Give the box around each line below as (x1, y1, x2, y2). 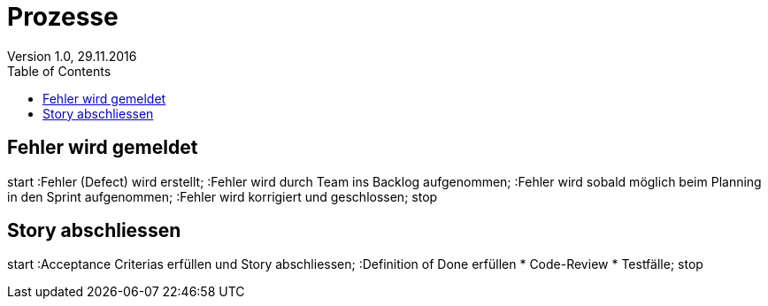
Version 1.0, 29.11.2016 (7, 48, 137, 64)
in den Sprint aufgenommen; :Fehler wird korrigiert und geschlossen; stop (7, 188, 438, 204)
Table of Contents (7, 63, 111, 79)
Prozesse (7, 2, 119, 32)
